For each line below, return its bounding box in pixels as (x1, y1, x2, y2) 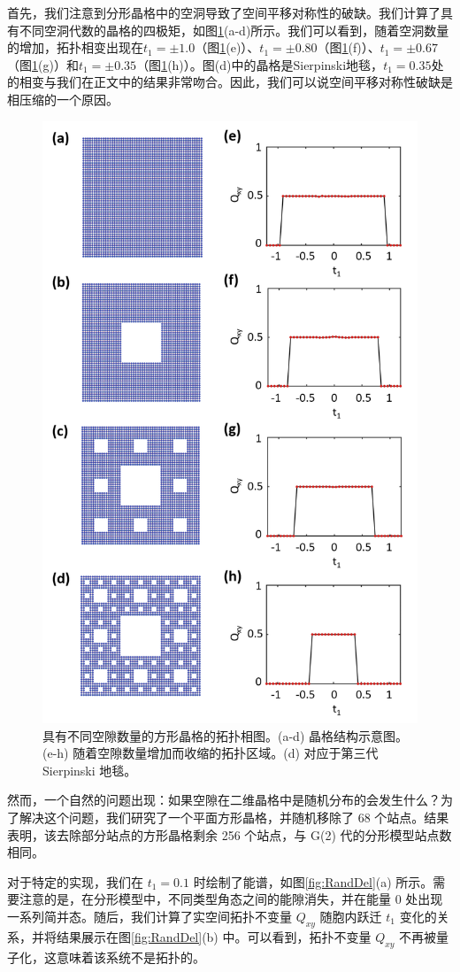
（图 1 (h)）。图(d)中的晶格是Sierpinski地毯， (136, 55, 384, 73)
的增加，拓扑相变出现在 (7, 38, 143, 57)
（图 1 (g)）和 (7, 55, 79, 73)
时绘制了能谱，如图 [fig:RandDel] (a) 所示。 (193, 872, 433, 891)
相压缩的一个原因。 (7, 89, 119, 108)
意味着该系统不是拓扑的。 (56, 947, 205, 966)
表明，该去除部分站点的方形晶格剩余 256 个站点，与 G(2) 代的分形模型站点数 (7, 825, 452, 844)
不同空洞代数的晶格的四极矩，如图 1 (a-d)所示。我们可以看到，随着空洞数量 (19, 20, 449, 39)
